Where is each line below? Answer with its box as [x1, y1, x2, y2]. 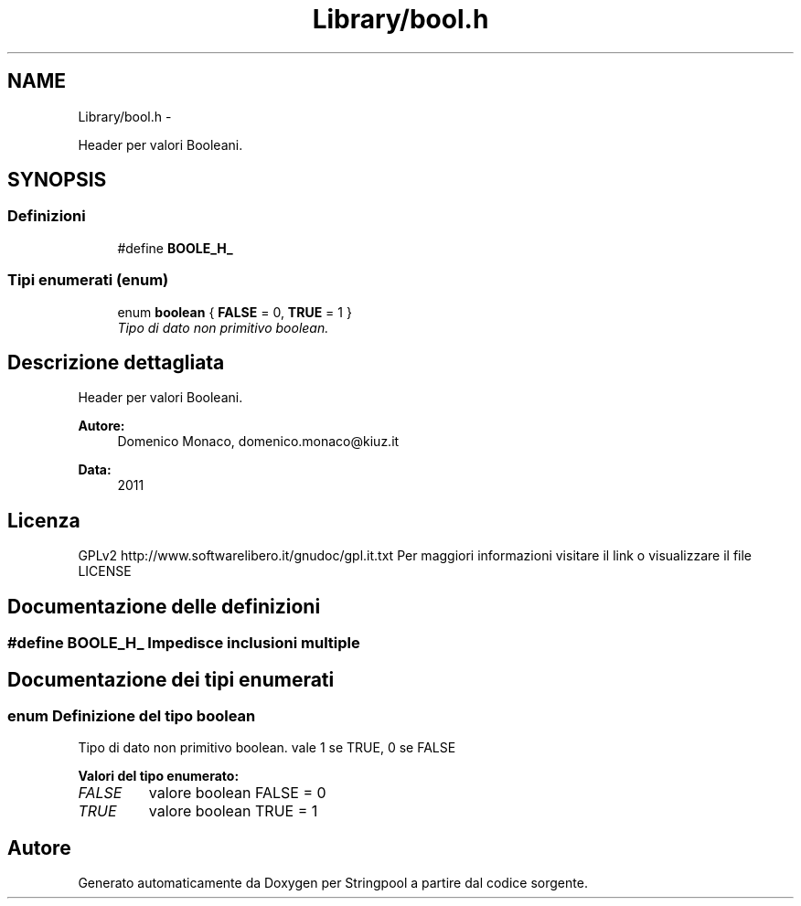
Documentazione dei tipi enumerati [7, 667, 335, 691]
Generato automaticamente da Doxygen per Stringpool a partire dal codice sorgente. [78, 875, 588, 891]
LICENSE [78, 563, 132, 580]
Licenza [7, 508, 80, 532]
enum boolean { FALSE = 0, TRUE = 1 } [117, 304, 352, 320]
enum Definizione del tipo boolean [7, 706, 256, 725]
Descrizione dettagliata [7, 350, 225, 374]
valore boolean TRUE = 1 [148, 802, 318, 821]
